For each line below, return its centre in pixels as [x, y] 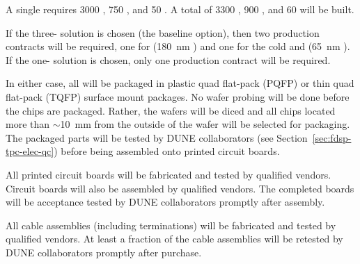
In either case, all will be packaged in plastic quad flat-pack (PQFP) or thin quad [180, 83]
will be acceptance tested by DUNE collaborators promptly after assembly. [165, 202]
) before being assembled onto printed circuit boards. [167, 151]
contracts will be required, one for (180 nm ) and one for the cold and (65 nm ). [178, 46]
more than [28, 124]
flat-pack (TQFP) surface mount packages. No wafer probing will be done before [178, 96]
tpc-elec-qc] [30, 151]
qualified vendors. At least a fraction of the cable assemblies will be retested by [174, 239]
